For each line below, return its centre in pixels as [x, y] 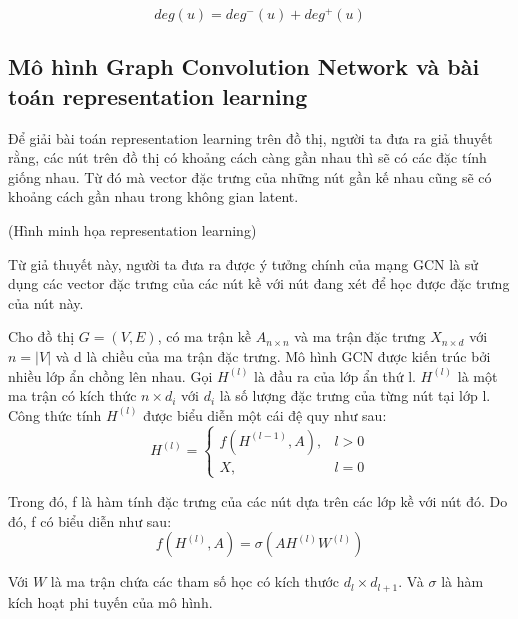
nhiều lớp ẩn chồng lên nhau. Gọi [110, 375]
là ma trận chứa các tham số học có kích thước [195, 581]
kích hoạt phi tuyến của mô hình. [110, 601]
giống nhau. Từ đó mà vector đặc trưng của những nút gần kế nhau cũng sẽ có [250, 176]
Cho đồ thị [41, 336]
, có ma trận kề [204, 336]
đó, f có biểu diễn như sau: [90, 520]
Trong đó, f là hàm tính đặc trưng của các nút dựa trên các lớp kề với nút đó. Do [258, 500]
